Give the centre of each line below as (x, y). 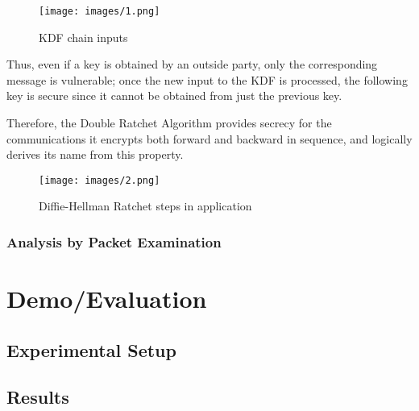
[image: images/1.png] (100, 11)
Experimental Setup (91, 349)
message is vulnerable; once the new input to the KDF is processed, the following (207, 79)
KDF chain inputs (83, 37)
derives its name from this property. (95, 154)
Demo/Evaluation (107, 299)
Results (38, 397)
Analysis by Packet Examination (114, 241)
